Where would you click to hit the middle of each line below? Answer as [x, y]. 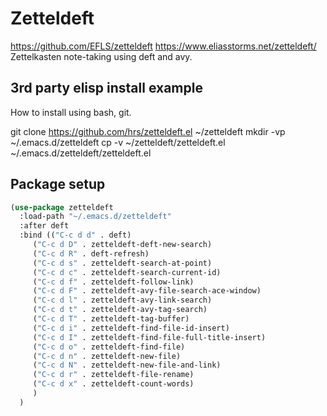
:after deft [44, 226]
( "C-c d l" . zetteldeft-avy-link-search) [122, 300]
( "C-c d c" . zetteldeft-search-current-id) [127, 272]
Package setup [58, 184]
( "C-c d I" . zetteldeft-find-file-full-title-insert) [149, 337]
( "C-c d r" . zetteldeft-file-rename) [113, 375]
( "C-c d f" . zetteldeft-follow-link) [113, 282]
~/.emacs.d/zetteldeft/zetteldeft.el [81, 153]
